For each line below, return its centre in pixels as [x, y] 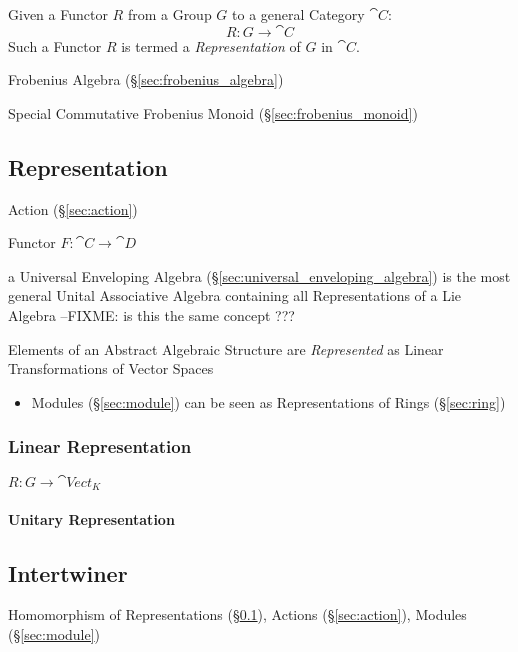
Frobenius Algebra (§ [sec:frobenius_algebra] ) [146, 79]
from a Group [169, 14]
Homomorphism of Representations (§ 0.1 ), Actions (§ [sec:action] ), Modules [237, 614]
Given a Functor [58, 14]
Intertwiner [68, 572]
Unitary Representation [91, 518]
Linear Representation [100, 446]
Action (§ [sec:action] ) [73, 208]
